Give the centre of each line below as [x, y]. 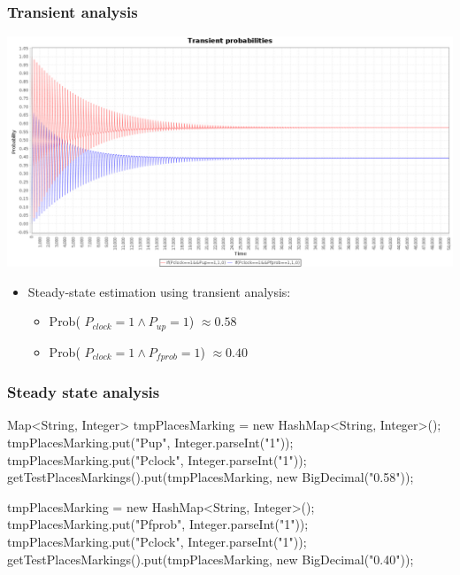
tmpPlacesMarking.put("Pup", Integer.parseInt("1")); [150, 442]
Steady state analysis [84, 392]
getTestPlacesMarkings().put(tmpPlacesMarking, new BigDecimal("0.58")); [211, 477]
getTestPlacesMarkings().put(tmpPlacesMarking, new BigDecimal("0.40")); [211, 559]
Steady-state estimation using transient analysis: [159, 291]
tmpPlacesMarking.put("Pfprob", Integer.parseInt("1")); [158, 524]
